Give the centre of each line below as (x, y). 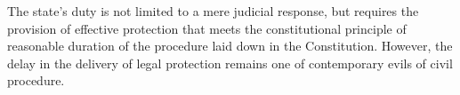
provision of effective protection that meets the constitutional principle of (207, 28)
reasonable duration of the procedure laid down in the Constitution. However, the (230, 46)
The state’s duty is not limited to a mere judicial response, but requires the (213, 11)
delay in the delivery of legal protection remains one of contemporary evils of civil (230, 63)
